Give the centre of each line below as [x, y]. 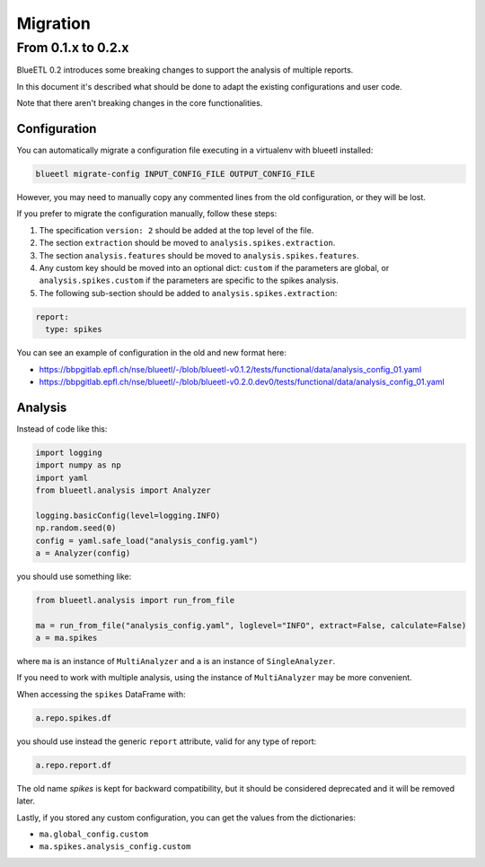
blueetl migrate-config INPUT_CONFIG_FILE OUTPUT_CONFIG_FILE [175, 174]
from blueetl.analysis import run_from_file [135, 600]
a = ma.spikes [66, 638]
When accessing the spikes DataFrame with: [101, 694]
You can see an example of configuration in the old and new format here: [152, 353]
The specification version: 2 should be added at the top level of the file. [176, 230]
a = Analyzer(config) [83, 553]
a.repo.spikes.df [74, 718]
